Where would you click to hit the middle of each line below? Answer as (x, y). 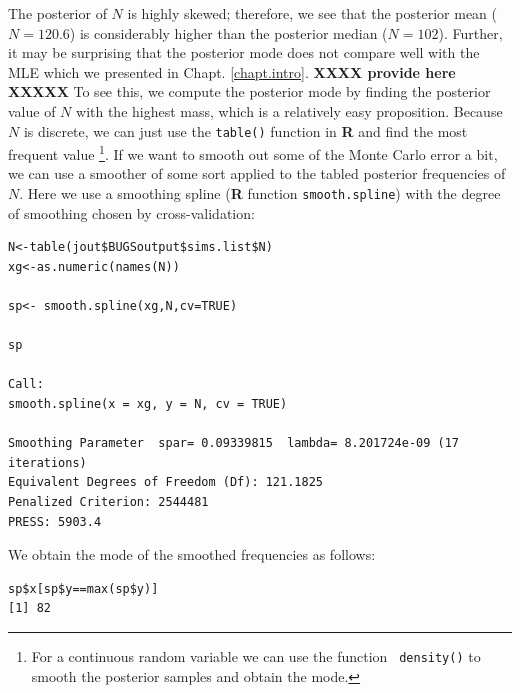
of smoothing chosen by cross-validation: (131, 212)
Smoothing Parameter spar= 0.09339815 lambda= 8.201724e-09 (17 (234, 443)
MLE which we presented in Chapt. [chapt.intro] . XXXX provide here (232, 71)
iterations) (47, 462)
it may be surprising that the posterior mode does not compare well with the (244, 52)
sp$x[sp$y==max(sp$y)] (83, 588)
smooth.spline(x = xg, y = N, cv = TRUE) (148, 404)
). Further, (470, 32)
